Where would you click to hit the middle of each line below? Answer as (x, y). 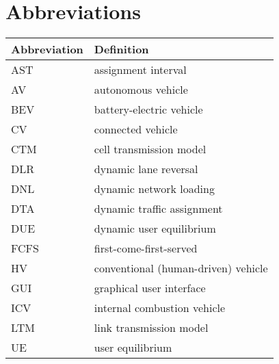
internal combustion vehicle (160, 308)
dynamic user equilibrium (155, 229)
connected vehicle (136, 129)
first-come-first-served (146, 248)
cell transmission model (150, 149)
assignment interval (140, 70)
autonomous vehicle (141, 90)
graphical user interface (150, 288)
